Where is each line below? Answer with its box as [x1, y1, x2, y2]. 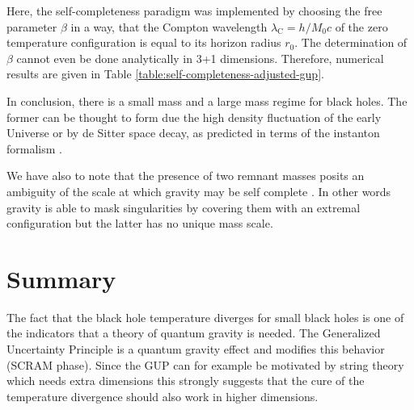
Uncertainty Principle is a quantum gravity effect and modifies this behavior [6, 341, 385, 358]
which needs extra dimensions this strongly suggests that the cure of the [6, 372, 365, 389]
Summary [6, 261, 116, 295]
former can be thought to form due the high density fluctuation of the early [6, 108, 382, 125]
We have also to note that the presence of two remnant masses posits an [6, 167, 365, 184]
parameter [6, 18, 57, 35]
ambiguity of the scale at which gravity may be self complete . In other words [6, 182, 391, 199]
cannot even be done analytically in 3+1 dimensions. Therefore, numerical [16, 49, 384, 66]
